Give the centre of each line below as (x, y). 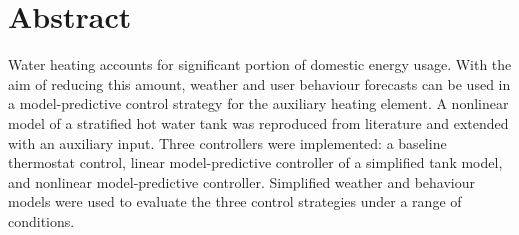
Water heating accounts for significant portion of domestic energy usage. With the (260, 64)
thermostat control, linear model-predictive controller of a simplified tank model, (255, 162)
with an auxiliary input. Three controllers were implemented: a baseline (227, 142)
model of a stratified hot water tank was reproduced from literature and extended (258, 122)
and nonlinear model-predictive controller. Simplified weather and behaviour (241, 181)
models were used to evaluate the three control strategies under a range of (235, 201)
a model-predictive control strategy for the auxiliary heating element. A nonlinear (258, 103)
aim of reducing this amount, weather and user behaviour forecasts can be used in (259, 83)
